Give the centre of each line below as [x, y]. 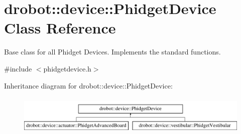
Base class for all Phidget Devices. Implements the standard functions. [112, 52]
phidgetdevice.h [67, 68]
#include [18, 68]
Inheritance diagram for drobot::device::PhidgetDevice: [88, 85]
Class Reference [60, 28]
